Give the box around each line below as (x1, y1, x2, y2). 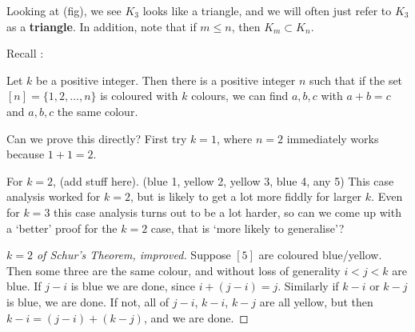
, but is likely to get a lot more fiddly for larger (130, 188, 362, 205)
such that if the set (309, 71, 403, 88)
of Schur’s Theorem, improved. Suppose (36, 246, 231, 263)
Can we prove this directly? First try (6, 130, 187, 146)
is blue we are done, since (70, 278, 195, 294)
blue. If (6, 278, 42, 294)
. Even (371, 188, 403, 205)
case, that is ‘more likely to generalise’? (150, 219, 345, 236)
